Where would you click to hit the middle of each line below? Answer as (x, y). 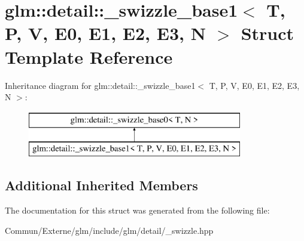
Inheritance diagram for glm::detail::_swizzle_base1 (100, 85)
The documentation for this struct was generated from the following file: (137, 210)
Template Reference (89, 56)
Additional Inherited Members (101, 185)
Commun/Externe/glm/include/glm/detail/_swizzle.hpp (109, 230)
